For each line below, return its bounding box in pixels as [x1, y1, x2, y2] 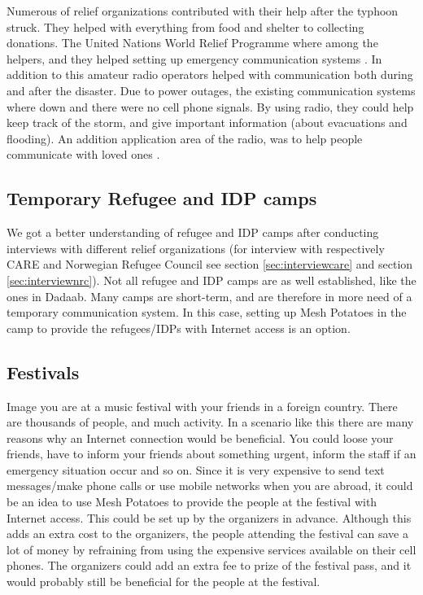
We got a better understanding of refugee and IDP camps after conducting [7, 224, 379, 241]
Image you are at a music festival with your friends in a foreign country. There [7, 397, 398, 414]
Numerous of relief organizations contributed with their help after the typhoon [7, 2, 399, 19]
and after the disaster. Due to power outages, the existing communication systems [7, 81, 416, 98]
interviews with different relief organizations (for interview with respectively [7, 239, 385, 256]
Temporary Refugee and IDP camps [7, 186, 317, 211]
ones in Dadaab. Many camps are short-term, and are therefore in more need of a [7, 287, 412, 304]
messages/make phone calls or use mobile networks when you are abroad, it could [7, 477, 413, 494]
